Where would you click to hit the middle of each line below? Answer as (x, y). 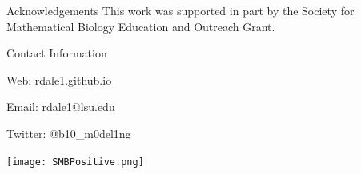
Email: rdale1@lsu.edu (61, 107)
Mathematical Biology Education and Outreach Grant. (141, 26)
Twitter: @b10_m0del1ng (69, 133)
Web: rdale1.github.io (59, 79)
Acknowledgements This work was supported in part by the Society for (180, 10)
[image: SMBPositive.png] (75, 162)
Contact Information (57, 53)
